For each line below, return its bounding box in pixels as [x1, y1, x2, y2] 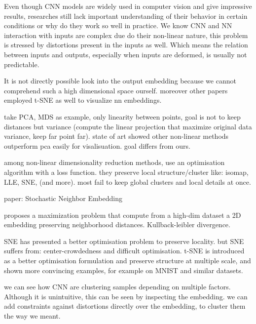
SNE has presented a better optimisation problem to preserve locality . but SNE [4, 236, 244, 246]
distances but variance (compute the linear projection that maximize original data [4, 121, 252, 131]
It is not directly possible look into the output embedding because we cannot [4, 76, 236, 86]
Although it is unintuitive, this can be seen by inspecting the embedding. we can [4, 291, 248, 301]
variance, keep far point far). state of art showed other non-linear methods [4, 131, 229, 141]
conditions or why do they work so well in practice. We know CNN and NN [4, 20, 232, 31]
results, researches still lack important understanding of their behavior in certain [4, 10, 248, 21]
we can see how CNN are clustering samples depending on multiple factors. [4, 282, 231, 292]
